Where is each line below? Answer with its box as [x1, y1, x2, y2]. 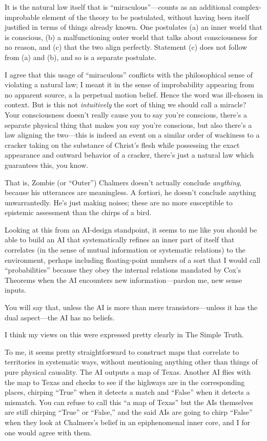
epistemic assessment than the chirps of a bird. [5, 207, 152, 218]
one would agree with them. [5, 427, 92, 437]
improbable [5, 11, 40, 22]
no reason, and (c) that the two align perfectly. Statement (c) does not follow [5, 42, 248, 52]
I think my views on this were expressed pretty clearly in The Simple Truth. [5, 329, 244, 340]
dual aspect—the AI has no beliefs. [5, 312, 115, 322]
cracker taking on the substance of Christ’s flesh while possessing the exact [5, 139, 240, 150]
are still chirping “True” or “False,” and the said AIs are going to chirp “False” [5, 407, 253, 417]
